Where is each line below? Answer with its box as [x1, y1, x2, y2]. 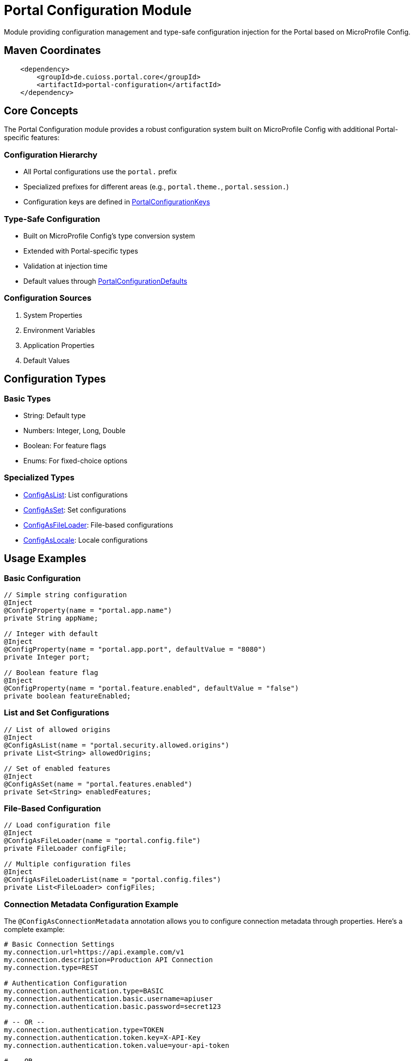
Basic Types [4, 393, 51, 403]
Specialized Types [4, 473, 75, 483]
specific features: [4, 133, 60, 142]
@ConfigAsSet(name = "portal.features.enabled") [4, 780, 192, 788]
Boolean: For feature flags [23, 441, 106, 450]
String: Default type [23, 411, 86, 420]
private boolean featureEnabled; [4, 692, 131, 700]
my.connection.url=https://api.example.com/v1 [4, 948, 184, 956]
